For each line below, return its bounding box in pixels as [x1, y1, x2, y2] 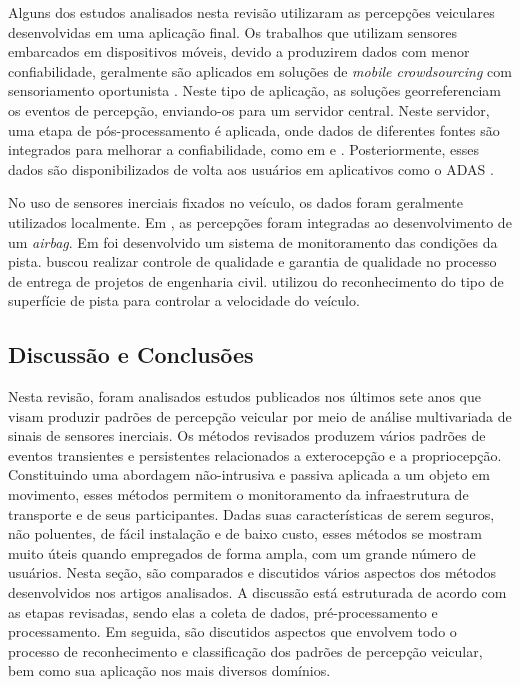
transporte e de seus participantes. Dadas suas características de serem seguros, [8, 503, 495, 524]
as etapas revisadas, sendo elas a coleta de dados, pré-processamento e [8, 601, 438, 622]
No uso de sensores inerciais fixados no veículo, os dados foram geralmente [8, 192, 463, 213]
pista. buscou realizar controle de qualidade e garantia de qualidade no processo [8, 251, 497, 272]
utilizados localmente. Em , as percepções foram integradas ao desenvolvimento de [8, 211, 512, 232]
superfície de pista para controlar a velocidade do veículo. [8, 290, 360, 311]
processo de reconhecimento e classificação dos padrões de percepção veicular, [8, 640, 483, 661]
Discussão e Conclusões [8, 339, 254, 370]
